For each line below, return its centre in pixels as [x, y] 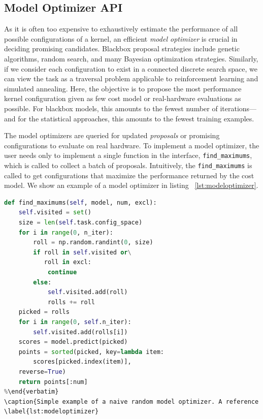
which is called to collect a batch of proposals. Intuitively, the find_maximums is [128, 165]
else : [42, 282]
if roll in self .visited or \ [82, 252]
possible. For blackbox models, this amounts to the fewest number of [111, 108]
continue [62, 272]
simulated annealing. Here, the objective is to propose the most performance [123, 88]
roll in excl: [68, 262]
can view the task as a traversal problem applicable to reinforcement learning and [131, 78]
